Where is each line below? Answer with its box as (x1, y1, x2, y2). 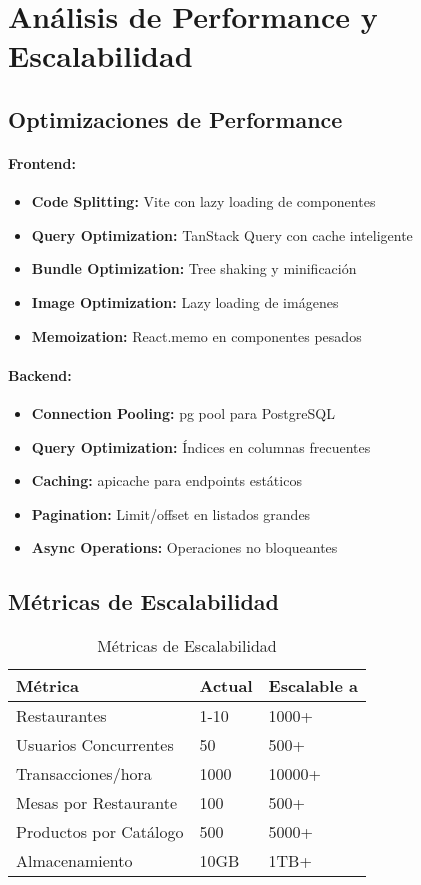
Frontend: (8, 152, 76, 173)
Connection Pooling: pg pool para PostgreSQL (31, 402, 335, 423)
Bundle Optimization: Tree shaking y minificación (31, 258, 357, 279)
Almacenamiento (16, 849, 133, 873)
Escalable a (268, 674, 358, 698)
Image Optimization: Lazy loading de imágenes (31, 291, 339, 312)
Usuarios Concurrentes (16, 733, 174, 757)
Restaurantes (16, 704, 107, 728)
